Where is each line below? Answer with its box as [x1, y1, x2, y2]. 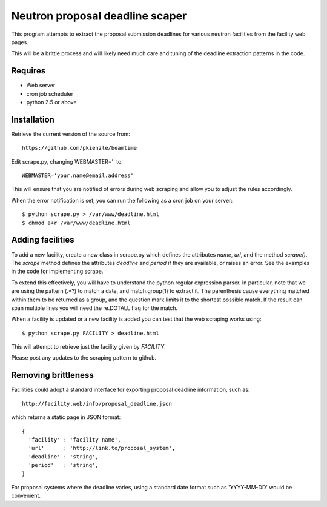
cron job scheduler [26, 90, 74, 97]
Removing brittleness [11, 370, 94, 380]
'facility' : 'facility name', [28, 436, 121, 443]
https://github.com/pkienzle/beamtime [22, 144, 137, 152]
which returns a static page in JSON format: [11, 414, 121, 421]
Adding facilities [11, 235, 74, 245]
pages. [11, 38, 28, 45]
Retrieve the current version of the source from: [11, 130, 130, 138]
